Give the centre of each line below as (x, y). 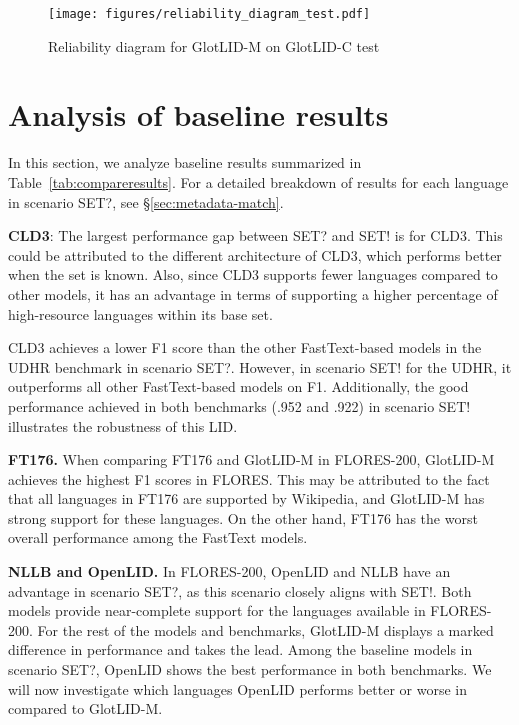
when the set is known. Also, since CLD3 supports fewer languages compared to (253, 274)
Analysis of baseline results (198, 114)
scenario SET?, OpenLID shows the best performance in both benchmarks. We (250, 669)
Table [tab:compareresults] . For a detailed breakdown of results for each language (258, 181)
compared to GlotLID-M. (85, 708)
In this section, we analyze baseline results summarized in (185, 162)
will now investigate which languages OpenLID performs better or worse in (237, 688)
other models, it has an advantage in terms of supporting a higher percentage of (253, 293)
